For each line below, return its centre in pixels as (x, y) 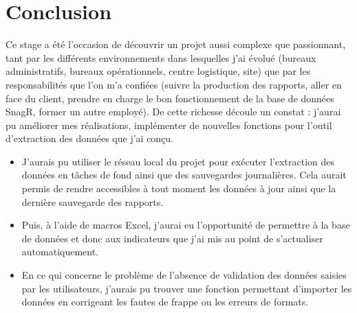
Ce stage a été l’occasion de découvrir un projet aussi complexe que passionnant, (176, 44)
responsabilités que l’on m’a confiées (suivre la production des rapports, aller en (174, 84)
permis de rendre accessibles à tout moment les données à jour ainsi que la (179, 188)
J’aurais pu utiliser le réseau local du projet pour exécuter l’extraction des (178, 161)
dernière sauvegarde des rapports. (93, 201)
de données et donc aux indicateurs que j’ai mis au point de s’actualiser (172, 238)
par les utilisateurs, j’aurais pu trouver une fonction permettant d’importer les (187, 288)
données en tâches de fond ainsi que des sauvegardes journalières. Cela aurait (184, 175)
